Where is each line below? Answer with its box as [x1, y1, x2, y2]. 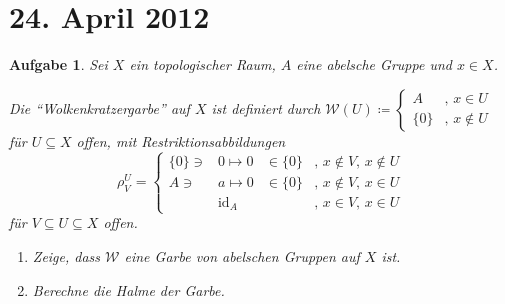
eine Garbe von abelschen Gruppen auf [124, 245, 360, 266]
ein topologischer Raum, [129, 54, 276, 75]
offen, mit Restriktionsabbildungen [76, 130, 286, 151]
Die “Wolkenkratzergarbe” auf [9, 97, 190, 118]
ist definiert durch [211, 97, 321, 118]
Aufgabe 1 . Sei [9, 54, 108, 75]
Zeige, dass [32, 245, 101, 266]
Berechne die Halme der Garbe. [32, 279, 225, 300]
